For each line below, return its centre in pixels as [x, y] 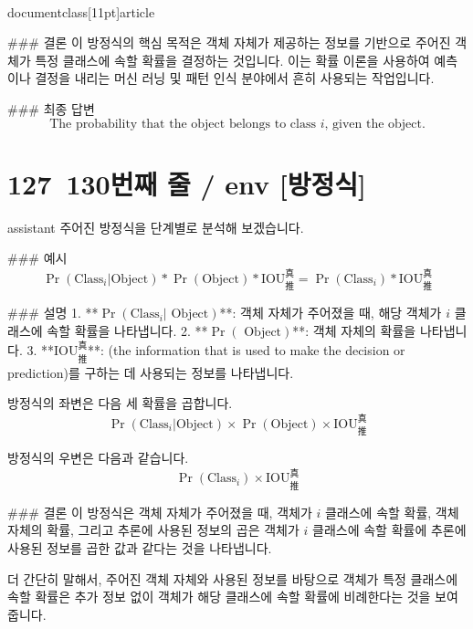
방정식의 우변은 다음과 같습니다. [98, 457]
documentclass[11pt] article [81, 11]
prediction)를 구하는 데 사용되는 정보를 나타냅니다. [151, 372]
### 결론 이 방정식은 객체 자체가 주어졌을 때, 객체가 [160, 512]
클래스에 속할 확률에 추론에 [389, 530]
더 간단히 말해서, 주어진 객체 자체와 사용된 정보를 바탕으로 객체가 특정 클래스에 [233, 578]
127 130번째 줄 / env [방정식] [187, 183]
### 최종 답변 [51, 108]
